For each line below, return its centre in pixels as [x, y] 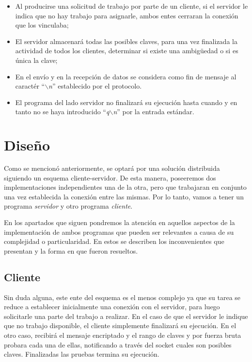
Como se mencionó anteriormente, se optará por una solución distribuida [112, 168]
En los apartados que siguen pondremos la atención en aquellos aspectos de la [119, 222]
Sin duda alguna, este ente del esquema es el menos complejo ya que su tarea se [122, 297]
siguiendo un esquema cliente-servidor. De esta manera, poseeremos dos [110, 177]
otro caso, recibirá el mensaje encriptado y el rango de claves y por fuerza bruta [123, 335]
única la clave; [36, 60]
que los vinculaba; [42, 25]
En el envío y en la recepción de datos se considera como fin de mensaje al [126, 76]
